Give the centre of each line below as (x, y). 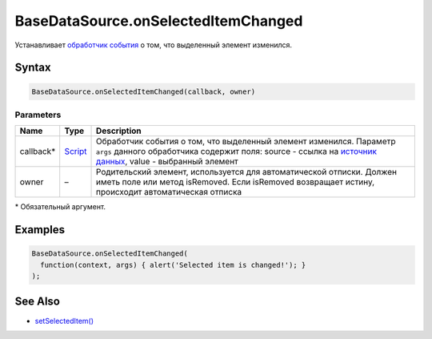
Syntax (33, 68)
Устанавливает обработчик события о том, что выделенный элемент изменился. (153, 45)
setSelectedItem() (64, 321)
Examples (40, 230)
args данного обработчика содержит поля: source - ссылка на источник (237, 151)
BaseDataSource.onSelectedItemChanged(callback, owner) (144, 91)
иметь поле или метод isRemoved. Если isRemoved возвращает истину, (236, 182)
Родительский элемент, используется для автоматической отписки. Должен (247, 172)
